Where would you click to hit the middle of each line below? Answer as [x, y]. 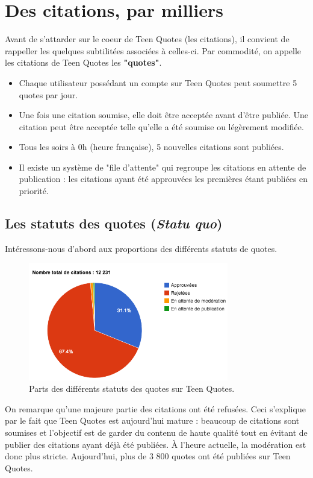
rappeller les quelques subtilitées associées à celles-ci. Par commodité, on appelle [153, 50]
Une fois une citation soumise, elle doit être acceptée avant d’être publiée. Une [163, 115]
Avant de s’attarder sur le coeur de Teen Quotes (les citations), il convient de [147, 39]
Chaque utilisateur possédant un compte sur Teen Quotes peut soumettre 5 [158, 82]
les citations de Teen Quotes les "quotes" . [83, 62]
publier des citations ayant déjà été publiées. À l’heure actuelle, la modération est [156, 444]
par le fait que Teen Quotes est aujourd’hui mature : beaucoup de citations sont [152, 420]
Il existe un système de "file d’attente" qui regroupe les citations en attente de [163, 167]
